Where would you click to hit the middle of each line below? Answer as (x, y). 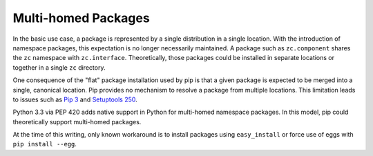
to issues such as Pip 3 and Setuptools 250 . (75, 99)
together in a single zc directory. (59, 67)
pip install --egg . (45, 144)
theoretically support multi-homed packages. (77, 121)
